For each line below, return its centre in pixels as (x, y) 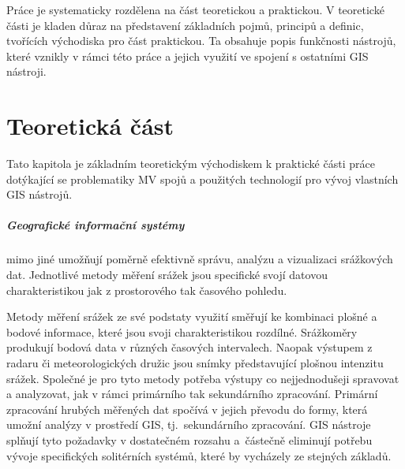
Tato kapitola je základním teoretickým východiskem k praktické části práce (191, 164)
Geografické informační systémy (96, 225)
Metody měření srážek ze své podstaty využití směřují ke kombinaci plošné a (192, 316)
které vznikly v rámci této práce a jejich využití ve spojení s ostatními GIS (187, 56)
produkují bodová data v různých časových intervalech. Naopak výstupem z (189, 347)
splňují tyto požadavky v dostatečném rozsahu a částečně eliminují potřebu (189, 439)
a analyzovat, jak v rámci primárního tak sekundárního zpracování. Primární (192, 394)
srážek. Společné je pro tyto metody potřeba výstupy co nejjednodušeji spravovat (203, 378)
